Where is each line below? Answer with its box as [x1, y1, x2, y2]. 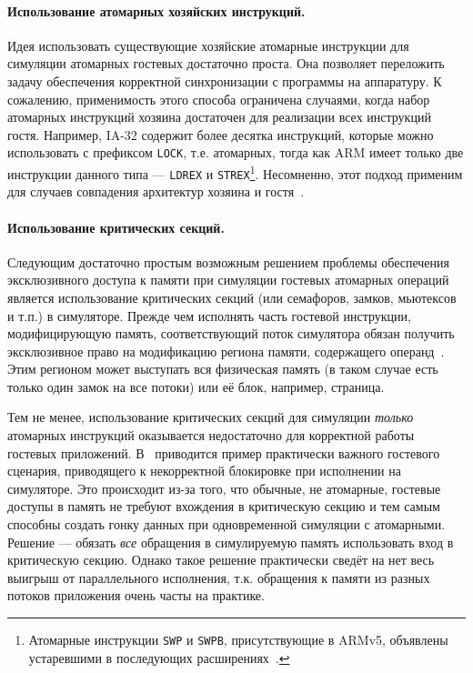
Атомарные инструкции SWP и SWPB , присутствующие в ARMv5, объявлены [28, 630, 448, 648]
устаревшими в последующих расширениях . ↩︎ [28, 648, 290, 667]
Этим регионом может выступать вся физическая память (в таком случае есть [7, 359, 438, 378]
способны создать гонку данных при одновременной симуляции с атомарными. [7, 515, 446, 534]
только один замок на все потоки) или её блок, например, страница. [7, 377, 385, 396]
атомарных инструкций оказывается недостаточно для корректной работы [7, 426, 415, 445]
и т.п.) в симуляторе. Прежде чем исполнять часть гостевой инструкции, [7, 306, 411, 325]
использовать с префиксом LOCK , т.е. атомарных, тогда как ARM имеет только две [7, 143, 464, 162]
